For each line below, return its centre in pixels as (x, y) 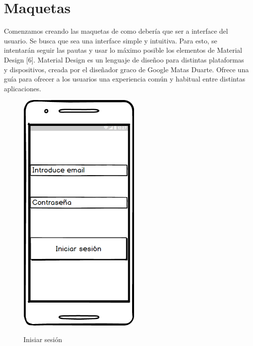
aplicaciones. (23, 88)
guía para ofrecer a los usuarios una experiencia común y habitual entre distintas (125, 79)
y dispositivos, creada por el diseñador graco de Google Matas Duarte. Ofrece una (126, 69)
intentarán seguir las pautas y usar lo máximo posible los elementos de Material (123, 50)
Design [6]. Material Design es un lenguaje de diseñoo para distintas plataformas (124, 59)
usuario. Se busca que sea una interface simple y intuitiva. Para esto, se (111, 40)
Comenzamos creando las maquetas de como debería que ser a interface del (116, 31)
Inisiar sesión (43, 339)
